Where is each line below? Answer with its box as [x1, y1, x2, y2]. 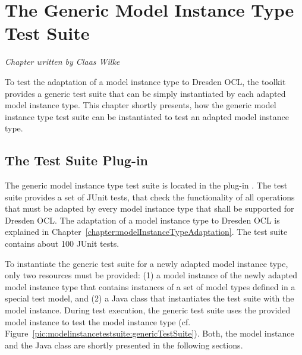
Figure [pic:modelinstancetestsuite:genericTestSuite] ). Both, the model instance [5, 327, 294, 340]
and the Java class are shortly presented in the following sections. [5, 338, 243, 351]
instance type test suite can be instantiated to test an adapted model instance [5, 110, 289, 122]
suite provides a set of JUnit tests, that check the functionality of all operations [5, 190, 295, 203]
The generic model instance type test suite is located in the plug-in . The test [5, 179, 288, 191]
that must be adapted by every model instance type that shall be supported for [5, 202, 294, 215]
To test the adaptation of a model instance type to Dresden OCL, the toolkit [5, 75, 286, 87]
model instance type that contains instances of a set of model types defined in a [5, 280, 295, 293]
